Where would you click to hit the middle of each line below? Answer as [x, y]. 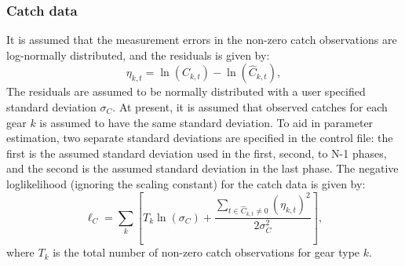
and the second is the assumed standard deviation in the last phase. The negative [202, 168]
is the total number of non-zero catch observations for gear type [206, 252]
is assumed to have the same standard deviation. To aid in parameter [206, 122]
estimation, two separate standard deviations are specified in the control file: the [200, 138]
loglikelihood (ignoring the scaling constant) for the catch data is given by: [186, 183]
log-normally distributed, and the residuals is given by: [138, 55]
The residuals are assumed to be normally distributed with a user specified [186, 91]
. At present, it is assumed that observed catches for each [250, 107]
